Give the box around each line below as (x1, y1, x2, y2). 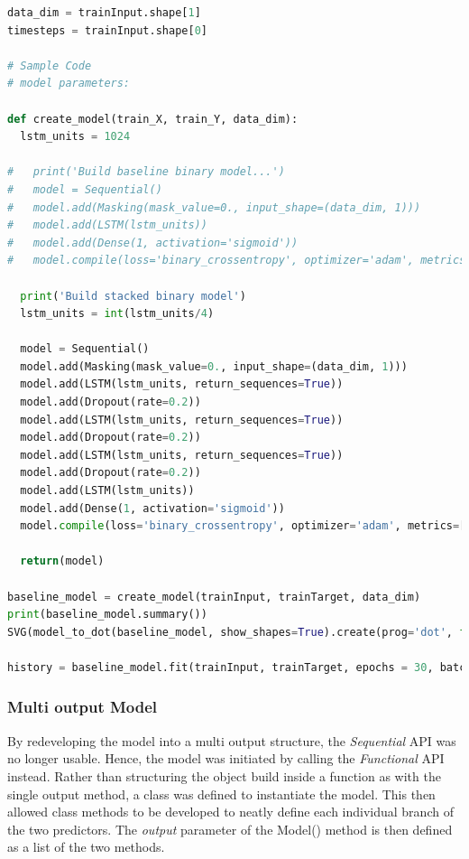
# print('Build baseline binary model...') (7, 165, 285, 179)
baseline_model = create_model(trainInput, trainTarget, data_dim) (7, 590, 421, 603)
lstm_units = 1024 (20, 130, 131, 144)
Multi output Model (7, 696, 158, 718)
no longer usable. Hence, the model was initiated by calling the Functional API (7, 749, 445, 768)
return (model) (20, 555, 105, 568)
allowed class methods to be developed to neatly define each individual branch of (7, 802, 454, 821)
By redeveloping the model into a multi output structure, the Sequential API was (7, 731, 456, 750)
